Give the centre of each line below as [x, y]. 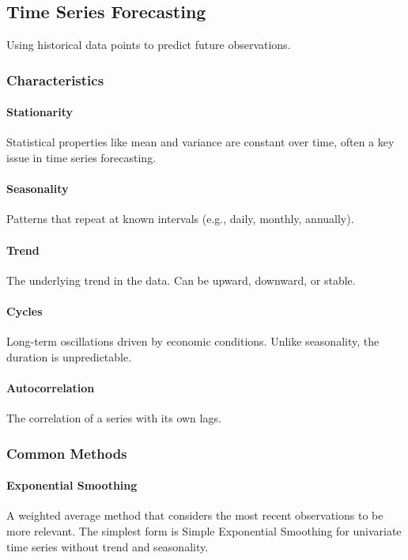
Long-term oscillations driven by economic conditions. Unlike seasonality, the [193, 341]
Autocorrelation [51, 387]
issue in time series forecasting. [81, 158]
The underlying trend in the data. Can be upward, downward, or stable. [181, 280]
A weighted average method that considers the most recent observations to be [195, 515]
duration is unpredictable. [69, 356]
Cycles [25, 311]
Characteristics [55, 79]
